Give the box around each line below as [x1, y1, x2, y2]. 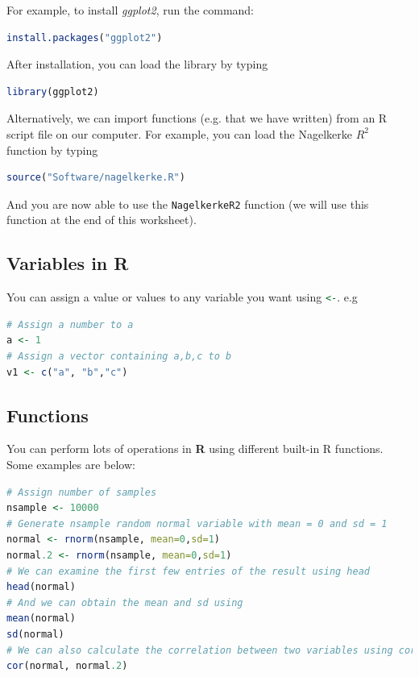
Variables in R [6, 251, 129, 276]
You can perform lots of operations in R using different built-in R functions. [6, 440, 384, 457]
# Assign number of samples [6, 486, 157, 498]
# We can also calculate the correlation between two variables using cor [6, 644, 417, 656]
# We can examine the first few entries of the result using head [6, 565, 371, 577]
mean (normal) [6, 613, 76, 625]
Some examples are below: [6, 456, 135, 473]
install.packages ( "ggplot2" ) [6, 31, 163, 44]
